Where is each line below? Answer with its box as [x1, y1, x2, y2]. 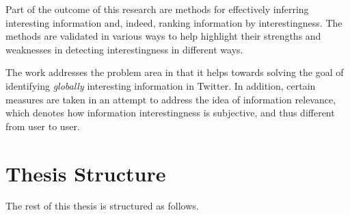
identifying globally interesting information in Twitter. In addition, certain [5, 78, 316, 92]
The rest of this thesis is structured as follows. [5, 199, 199, 213]
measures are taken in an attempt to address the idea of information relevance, [5, 92, 336, 106]
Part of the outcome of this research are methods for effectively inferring [5, 2, 309, 16]
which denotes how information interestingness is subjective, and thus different [5, 105, 335, 120]
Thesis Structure [5, 159, 166, 187]
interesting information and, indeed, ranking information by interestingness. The [5, 15, 342, 29]
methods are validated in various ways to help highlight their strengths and [5, 29, 321, 43]
